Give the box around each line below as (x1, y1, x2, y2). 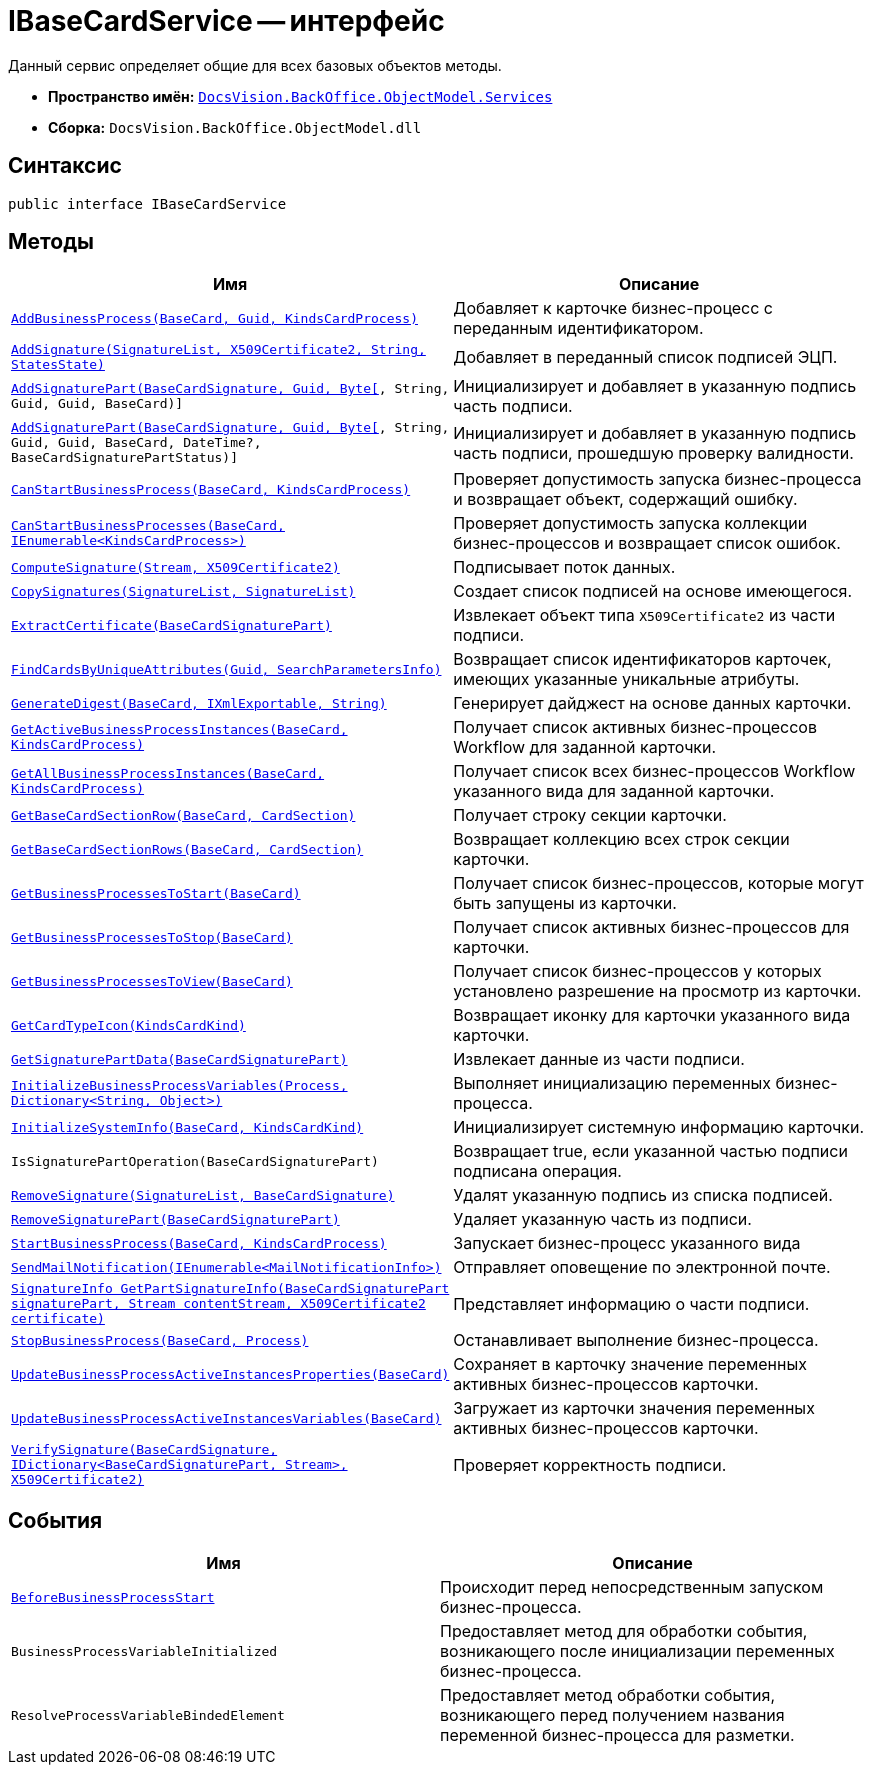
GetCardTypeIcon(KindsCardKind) (11, 1017, 246, 1033)
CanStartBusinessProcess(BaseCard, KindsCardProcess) (11, 481, 411, 497)
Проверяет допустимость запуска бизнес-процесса (453, 469, 862, 490)
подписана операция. (453, 1161, 622, 1182)
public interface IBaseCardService (8, 195, 287, 212)
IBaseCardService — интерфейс (8, 4, 445, 38)
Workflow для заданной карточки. (453, 737, 717, 758)
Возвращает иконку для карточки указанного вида (453, 1005, 851, 1026)
